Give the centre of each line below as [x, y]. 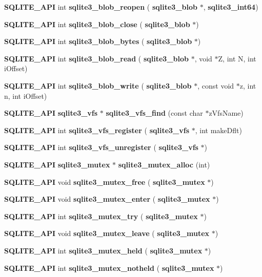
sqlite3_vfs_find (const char [154, 113]
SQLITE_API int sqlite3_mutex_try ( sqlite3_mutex [101, 216]
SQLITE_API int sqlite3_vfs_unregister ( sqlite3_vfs [101, 147]
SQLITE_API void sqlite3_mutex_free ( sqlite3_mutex [105, 182]
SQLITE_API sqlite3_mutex [57, 164]
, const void [216, 85]
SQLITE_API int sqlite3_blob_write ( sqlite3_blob [98, 85]
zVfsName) [226, 113]
